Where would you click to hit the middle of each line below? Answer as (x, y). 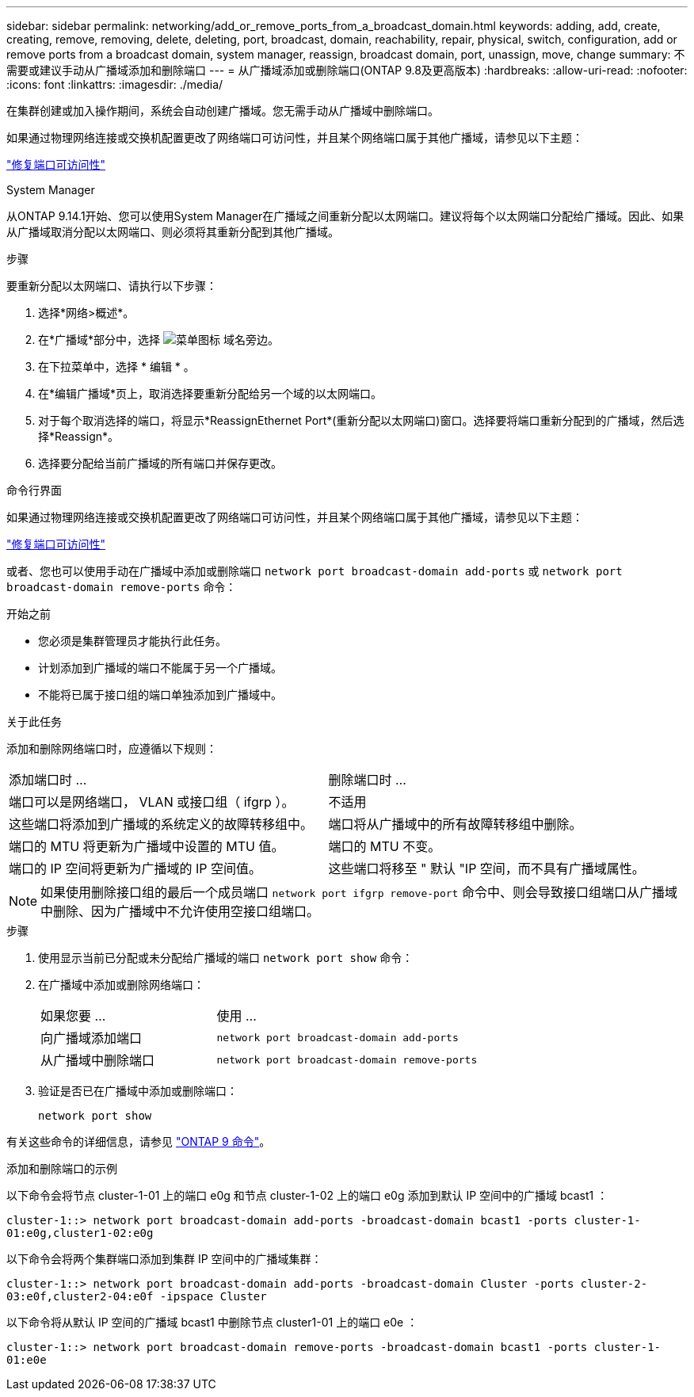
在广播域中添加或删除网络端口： (121, 985)
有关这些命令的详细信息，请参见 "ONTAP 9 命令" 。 (139, 1141)
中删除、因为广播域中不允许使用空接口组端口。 (180, 911)
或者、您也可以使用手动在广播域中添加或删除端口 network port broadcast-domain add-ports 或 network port (315, 571)
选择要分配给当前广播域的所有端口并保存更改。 (160, 463)
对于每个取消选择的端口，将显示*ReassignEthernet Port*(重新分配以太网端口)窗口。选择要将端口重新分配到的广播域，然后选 (361, 420)
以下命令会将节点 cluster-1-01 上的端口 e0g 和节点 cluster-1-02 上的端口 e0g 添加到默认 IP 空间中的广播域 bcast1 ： (307, 1195)
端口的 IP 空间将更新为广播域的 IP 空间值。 (135, 868)
